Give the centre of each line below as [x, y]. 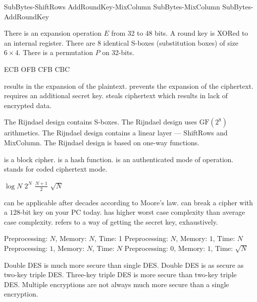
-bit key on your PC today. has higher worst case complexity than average [132, 212]
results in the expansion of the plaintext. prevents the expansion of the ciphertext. [129, 86]
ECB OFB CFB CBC [37, 69]
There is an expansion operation [53, 33]
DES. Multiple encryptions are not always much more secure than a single [117, 284]
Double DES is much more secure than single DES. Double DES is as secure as [124, 265]
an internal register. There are [50, 42]
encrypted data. [28, 105]
